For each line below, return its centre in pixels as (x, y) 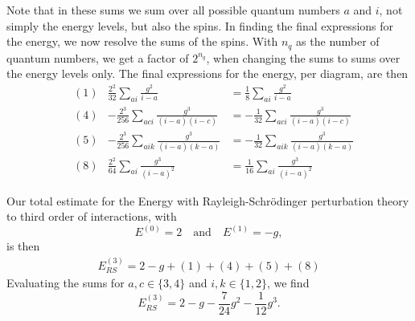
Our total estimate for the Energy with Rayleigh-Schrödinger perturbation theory (208, 200)
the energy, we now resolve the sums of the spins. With (142, 41)
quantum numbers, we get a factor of (98, 57)
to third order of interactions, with (92, 216)
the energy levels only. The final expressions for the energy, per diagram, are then (207, 73)
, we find (288, 283)
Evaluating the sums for (66, 283)
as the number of (338, 41)
